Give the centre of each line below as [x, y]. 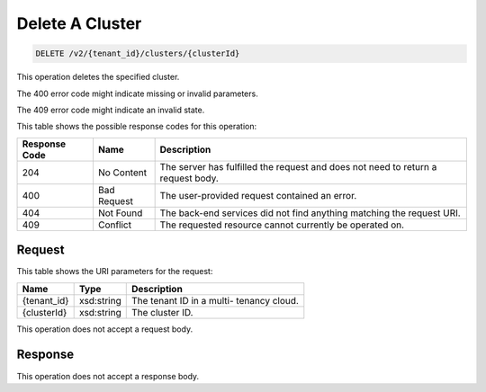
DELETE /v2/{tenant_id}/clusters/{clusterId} [138, 53]
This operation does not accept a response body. [108, 376]
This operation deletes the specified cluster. [98, 77]
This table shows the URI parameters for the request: [115, 272]
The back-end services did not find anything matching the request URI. [310, 213]
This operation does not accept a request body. [105, 329]
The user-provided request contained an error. [258, 195]
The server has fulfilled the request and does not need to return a [298, 166]
